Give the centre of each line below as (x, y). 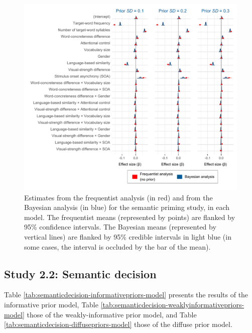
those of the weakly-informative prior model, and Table (112, 314)
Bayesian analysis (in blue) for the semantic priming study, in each (127, 207)
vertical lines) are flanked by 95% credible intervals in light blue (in (128, 236)
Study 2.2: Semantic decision (80, 273)
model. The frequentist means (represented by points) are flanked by (130, 217)
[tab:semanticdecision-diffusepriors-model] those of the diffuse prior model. (118, 324)
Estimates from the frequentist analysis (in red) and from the (118, 197)
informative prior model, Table (51, 304)
